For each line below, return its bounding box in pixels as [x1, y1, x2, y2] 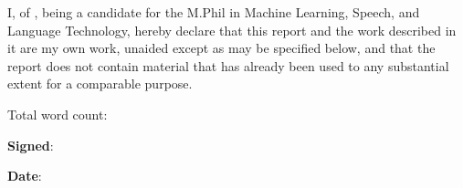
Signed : [7, 135, 54, 154]
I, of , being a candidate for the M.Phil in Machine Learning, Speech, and [7, 3, 420, 21]
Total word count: [7, 104, 108, 123]
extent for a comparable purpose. [7, 74, 193, 93]
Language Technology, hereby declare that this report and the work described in [7, 20, 457, 39]
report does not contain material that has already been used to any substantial [7, 56, 449, 75]
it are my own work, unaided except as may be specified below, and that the [7, 38, 436, 57]
